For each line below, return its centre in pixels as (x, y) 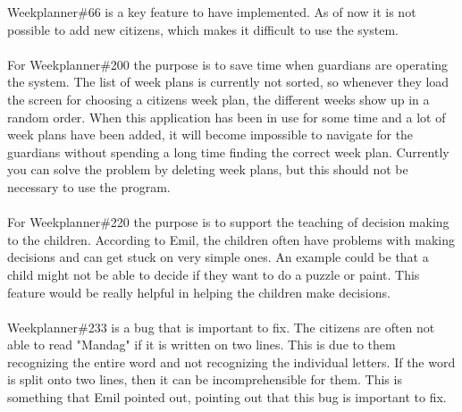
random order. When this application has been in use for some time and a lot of (227, 117)
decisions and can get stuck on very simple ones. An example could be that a (218, 257)
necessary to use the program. (89, 186)
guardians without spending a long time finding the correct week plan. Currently (228, 151)
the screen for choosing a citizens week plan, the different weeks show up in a (218, 99)
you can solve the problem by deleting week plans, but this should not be (208, 169)
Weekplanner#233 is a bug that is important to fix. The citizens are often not (221, 327)
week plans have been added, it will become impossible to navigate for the (210, 135)
